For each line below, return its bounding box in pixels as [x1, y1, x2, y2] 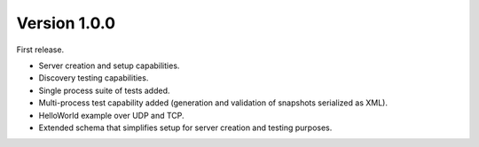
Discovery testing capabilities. [38, 73, 149, 83]
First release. [16, 44, 65, 55]
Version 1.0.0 [16, 13, 115, 33]
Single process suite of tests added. [38, 85, 170, 96]
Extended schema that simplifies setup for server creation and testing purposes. [38, 122, 333, 133]
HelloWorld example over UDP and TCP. [38, 110, 185, 120]
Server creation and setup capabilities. [38, 60, 180, 71]
